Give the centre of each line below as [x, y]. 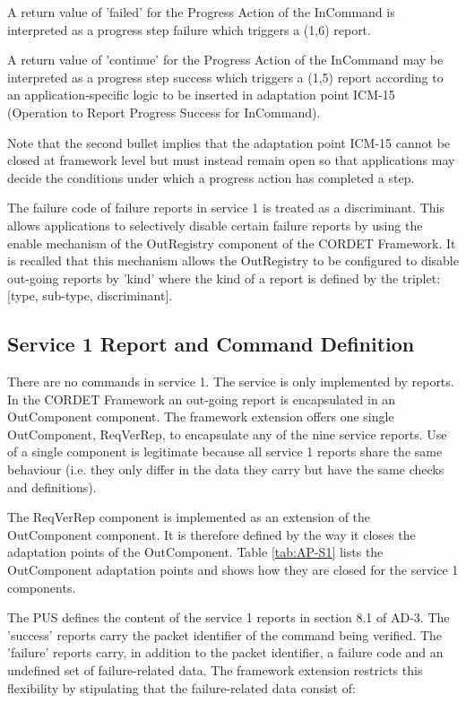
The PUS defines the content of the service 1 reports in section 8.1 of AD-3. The [229, 617]
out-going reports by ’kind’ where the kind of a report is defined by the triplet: [224, 278]
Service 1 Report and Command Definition [211, 344]
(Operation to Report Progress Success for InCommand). [164, 112]
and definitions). [52, 486]
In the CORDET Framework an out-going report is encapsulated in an [202, 399]
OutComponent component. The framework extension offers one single [201, 417]
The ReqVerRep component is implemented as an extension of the [189, 517]
